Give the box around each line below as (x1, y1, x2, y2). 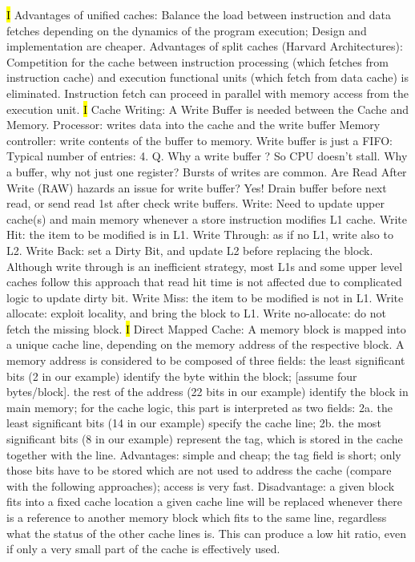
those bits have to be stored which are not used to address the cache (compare (6, 462, 392, 479)
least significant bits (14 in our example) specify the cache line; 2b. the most (6, 414, 381, 431)
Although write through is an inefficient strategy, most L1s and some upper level (6, 257, 403, 274)
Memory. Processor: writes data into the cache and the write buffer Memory (6, 116, 381, 133)
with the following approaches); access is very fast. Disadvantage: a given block (6, 477, 395, 494)
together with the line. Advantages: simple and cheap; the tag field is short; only (6, 446, 401, 463)
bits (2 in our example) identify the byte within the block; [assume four (6, 367, 357, 384)
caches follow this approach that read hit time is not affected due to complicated (6, 273, 402, 290)
